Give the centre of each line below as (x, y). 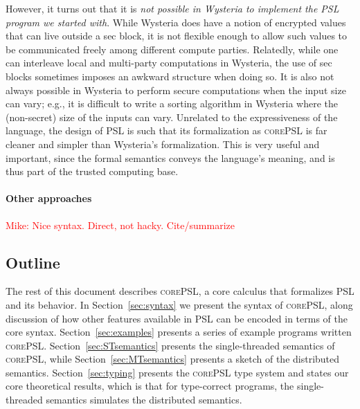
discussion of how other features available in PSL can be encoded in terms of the (177, 318)
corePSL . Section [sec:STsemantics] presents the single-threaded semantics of (170, 345)
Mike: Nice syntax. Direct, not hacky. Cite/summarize (120, 225)
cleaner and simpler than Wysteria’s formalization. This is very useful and (163, 144)
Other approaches (49, 198)
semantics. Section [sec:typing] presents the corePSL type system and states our (177, 372)
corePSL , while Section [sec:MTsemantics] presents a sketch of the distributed (173, 359)
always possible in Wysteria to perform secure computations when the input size (176, 90)
